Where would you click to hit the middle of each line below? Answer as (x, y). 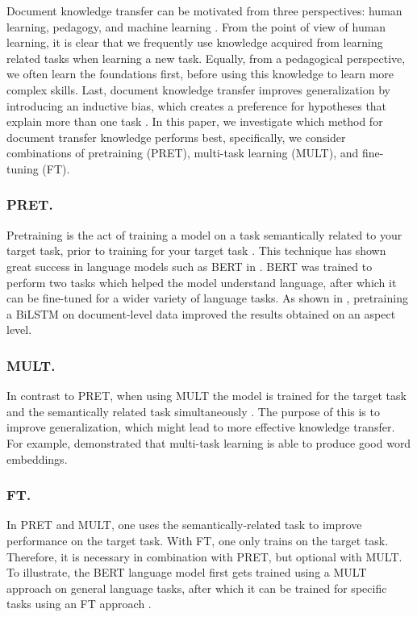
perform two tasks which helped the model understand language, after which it (202, 282)
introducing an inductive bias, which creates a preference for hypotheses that (197, 105)
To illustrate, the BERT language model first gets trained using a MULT (187, 572)
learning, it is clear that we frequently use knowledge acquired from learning (195, 42)
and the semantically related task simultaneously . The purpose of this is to (193, 411)
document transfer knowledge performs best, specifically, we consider (176, 137)
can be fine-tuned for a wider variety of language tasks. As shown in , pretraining (207, 298)
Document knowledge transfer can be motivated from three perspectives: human (204, 10)
